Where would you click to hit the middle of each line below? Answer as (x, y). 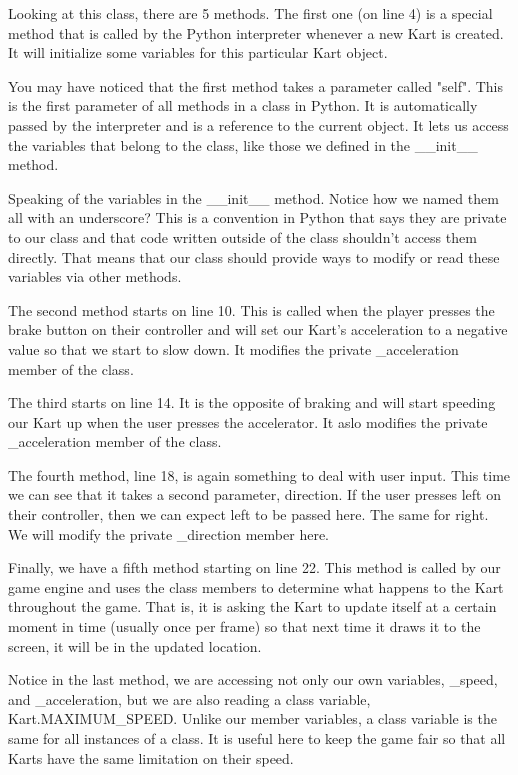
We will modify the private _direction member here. (168, 533)
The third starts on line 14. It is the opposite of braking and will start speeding (252, 402)
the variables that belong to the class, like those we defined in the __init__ (243, 144)
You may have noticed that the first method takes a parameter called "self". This (256, 85)
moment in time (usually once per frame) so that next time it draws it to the (244, 626)
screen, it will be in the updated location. (135, 645)
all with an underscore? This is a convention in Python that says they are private (257, 217)
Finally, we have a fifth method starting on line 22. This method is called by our (254, 567)
